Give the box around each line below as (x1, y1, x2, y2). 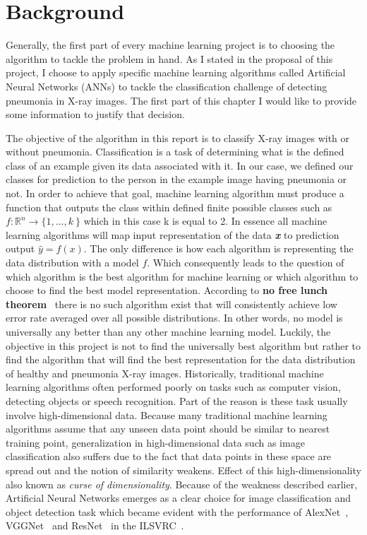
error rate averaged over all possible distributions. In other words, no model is (6, 310, 343, 325)
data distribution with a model (6, 255, 139, 270)
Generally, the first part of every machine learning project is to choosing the (6, 37, 335, 52)
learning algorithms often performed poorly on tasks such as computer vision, (6, 380, 341, 394)
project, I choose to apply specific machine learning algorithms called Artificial (6, 65, 346, 80)
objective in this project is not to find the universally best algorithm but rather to (6, 338, 361, 353)
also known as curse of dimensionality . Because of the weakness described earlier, (6, 476, 358, 491)
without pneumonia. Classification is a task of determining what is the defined (6, 144, 344, 159)
